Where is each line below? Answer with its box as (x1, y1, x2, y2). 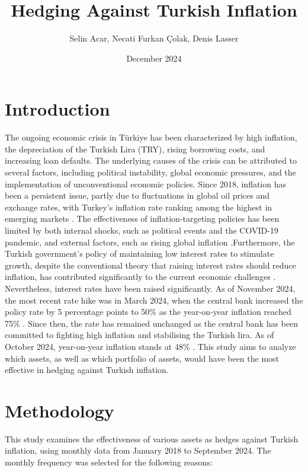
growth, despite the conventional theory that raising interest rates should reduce (5, 259, 296, 271)
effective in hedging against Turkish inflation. (5, 363, 169, 376)
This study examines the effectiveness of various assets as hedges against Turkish (5, 432, 299, 445)
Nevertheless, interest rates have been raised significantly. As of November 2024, (5, 282, 296, 294)
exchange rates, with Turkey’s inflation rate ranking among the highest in (5, 200, 272, 213)
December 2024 (126, 52, 182, 64)
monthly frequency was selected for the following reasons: (5, 456, 213, 468)
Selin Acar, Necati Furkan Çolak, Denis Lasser (69, 32, 239, 44)
